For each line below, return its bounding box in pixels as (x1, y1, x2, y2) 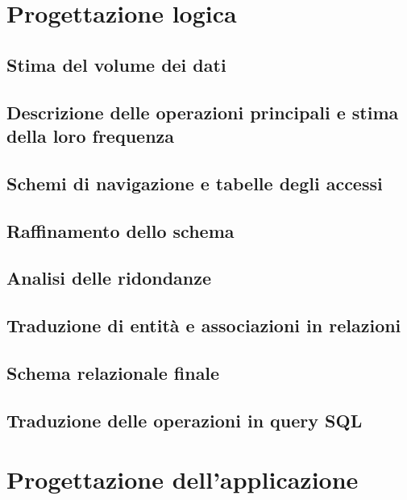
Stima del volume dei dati (6, 52, 226, 77)
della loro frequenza (6, 123, 175, 148)
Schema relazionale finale (6, 360, 220, 385)
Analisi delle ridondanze (6, 265, 212, 290)
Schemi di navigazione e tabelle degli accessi (6, 170, 383, 195)
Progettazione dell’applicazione (6, 463, 359, 496)
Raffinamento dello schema (6, 218, 235, 243)
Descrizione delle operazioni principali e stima (6, 99, 399, 124)
